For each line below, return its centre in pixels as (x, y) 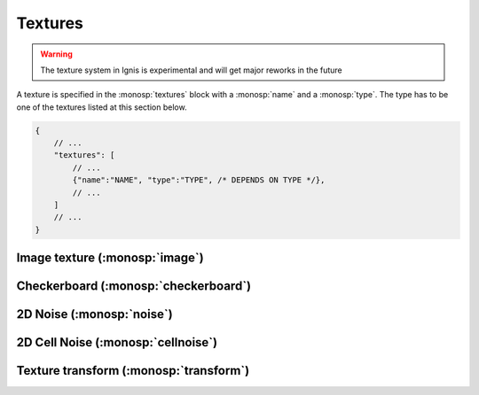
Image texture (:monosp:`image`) (110, 258)
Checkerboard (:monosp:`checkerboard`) (134, 287)
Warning (56, 54)
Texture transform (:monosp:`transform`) (133, 371)
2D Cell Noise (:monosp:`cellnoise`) (117, 342)
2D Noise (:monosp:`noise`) (94, 314)
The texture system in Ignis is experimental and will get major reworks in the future (191, 70)
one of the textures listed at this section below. (102, 107)
